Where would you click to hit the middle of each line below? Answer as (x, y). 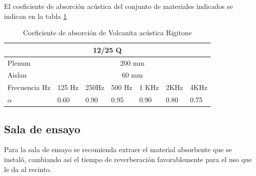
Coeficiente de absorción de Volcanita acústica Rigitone (107, 33)
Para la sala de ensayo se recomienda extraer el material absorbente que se (118, 149)
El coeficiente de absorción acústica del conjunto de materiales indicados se (119, 6)
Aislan (17, 75)
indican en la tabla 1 (36, 16)
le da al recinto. (28, 169)
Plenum (19, 62)
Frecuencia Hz (29, 87)
